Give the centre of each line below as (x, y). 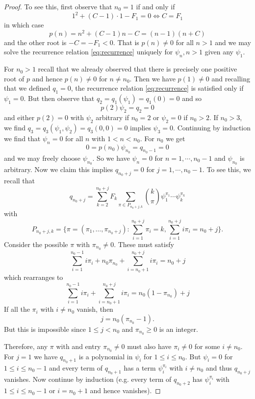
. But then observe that (59, 98)
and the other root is (35, 42)
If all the (17, 309)
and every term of (76, 367)
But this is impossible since (45, 329)
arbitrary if (112, 117)
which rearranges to (34, 277)
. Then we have (153, 78)
